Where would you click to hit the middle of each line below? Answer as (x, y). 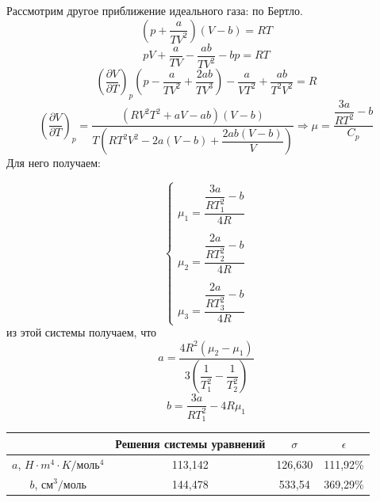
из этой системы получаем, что (82, 332)
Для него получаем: (54, 163)
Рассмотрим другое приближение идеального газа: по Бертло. (155, 10)
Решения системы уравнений (190, 443)
